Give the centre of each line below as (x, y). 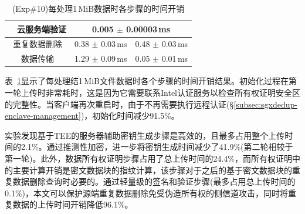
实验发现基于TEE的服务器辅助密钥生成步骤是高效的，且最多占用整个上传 (145, 135)
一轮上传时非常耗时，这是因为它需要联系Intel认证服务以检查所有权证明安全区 (152, 92)
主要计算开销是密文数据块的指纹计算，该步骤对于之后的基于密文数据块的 (152, 170)
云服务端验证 (42, 29)
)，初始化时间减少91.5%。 (130, 116)
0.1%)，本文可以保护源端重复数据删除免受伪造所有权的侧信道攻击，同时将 (146, 193)
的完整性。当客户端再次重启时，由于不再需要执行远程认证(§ (119, 104)
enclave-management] (43, 116)
